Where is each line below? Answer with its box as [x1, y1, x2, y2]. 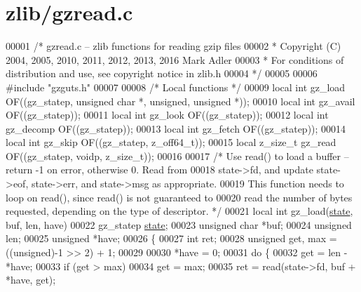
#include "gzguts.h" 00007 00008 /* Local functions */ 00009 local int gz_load [6, 79, 346, 94]
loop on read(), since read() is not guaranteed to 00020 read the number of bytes [6, 190, 353, 204]
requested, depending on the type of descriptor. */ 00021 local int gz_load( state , [6, 204, 353, 218]
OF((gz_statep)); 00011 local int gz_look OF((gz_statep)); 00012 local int [6, 107, 329, 122]
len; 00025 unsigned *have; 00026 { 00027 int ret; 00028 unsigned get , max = [6, 231, 337, 246]
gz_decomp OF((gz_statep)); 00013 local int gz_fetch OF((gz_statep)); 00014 [6, 121, 346, 135]
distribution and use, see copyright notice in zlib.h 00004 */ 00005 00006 [6, 66, 318, 81]
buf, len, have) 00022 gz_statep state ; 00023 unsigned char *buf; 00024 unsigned [6, 217, 352, 232]
